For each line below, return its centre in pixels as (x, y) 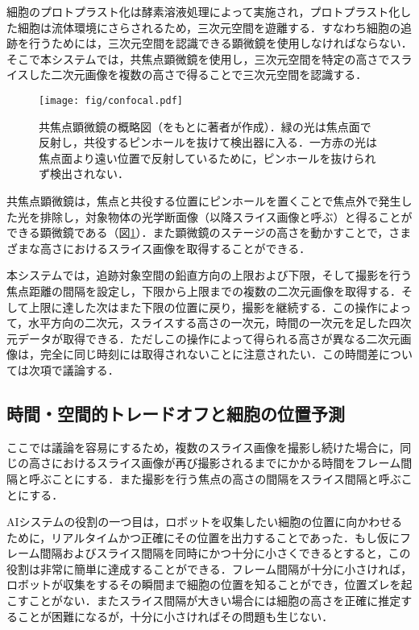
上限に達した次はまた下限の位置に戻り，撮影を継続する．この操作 (203, 307)
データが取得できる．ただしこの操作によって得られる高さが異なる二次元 (209, 338)
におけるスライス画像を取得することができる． (187, 248)
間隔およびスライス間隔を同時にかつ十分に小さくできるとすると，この (225, 553)
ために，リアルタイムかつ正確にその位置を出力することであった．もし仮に (203, 537)
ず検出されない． (84, 174)
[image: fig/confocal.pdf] (111, 100)
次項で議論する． (74, 369)
